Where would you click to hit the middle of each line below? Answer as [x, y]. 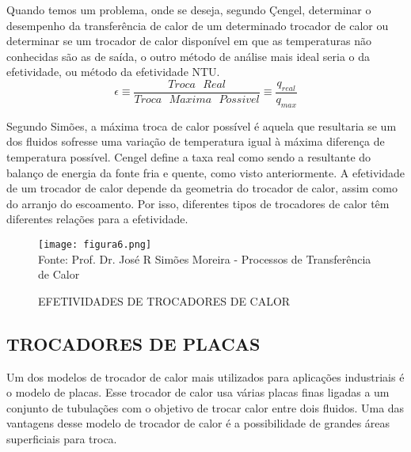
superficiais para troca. [62, 439]
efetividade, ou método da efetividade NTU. [113, 72]
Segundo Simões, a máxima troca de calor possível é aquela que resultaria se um [202, 125]
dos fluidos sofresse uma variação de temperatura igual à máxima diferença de [196, 141]
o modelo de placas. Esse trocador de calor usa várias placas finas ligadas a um [198, 392]
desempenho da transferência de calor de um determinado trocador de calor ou [198, 25]
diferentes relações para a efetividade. [97, 219]
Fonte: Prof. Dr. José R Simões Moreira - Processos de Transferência [205, 258]
